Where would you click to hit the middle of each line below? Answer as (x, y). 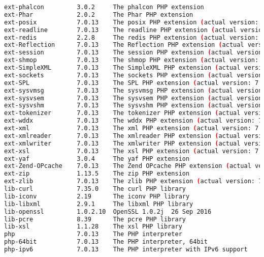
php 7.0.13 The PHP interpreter (93, 234)
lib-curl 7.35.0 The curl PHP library (95, 189)
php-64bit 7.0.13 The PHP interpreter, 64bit (106, 242)
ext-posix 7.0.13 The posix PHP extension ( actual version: (131, 22)
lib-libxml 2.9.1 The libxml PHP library (99, 204)
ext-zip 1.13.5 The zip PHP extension (97, 174)
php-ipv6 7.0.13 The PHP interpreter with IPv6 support (126, 249)
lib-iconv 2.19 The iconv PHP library (97, 196)
